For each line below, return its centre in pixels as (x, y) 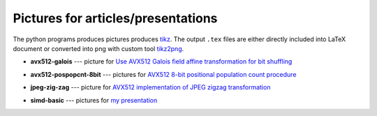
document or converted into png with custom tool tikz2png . (98, 48)
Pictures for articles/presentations (115, 18)
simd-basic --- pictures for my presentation (94, 100)
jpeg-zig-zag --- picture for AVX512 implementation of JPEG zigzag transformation (150, 87)
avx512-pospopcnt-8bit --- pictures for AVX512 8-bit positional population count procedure (163, 74)
